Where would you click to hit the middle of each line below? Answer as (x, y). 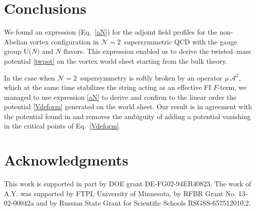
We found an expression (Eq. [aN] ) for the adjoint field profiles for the (111, 32)
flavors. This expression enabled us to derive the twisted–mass (157, 51)
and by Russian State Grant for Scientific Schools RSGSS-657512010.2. (144, 203)
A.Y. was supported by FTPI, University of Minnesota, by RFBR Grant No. (120, 193)
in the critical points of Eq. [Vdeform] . (63, 126)
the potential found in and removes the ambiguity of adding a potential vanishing (128, 116)
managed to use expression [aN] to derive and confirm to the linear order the (120, 97)
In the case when (30, 77)
